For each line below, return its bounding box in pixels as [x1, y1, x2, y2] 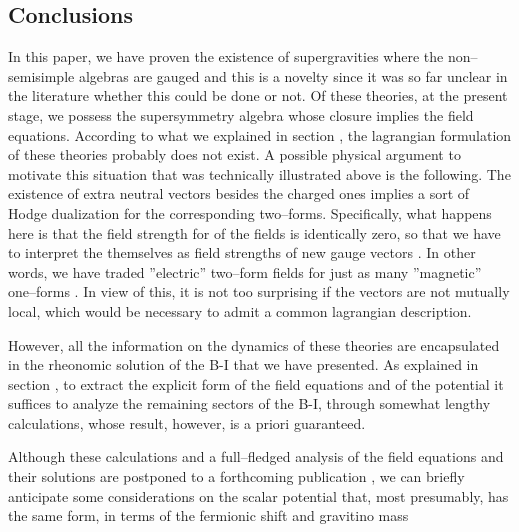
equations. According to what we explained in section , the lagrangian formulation [8, 124, 512, 145]
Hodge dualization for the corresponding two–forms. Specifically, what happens [8, 202, 492, 223]
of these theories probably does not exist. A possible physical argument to [8, 144, 461, 165]
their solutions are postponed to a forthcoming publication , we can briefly [8, 466, 465, 487]
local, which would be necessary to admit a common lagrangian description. [8, 300, 472, 321]
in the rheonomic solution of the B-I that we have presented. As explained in [8, 354, 479, 375]
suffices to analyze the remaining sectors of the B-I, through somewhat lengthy [8, 393, 491, 414]
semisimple [8, 65, 75, 86]
